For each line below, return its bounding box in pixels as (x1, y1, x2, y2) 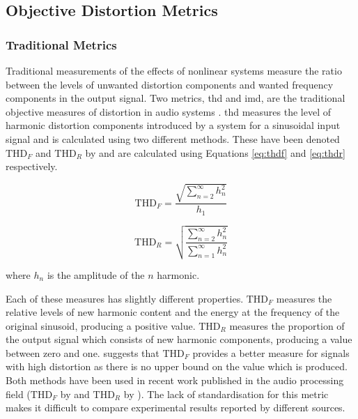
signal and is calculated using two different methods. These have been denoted (6, 131, 340, 146)
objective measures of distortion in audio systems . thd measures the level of (6, 104, 331, 119)
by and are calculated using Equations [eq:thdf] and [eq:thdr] (85, 145, 345, 160)
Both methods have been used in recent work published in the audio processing (6, 373, 344, 388)
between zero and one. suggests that (6, 345, 159, 360)
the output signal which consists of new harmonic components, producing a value (6, 332, 352, 346)
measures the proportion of (229, 318, 345, 333)
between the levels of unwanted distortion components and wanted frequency (6, 77, 334, 91)
